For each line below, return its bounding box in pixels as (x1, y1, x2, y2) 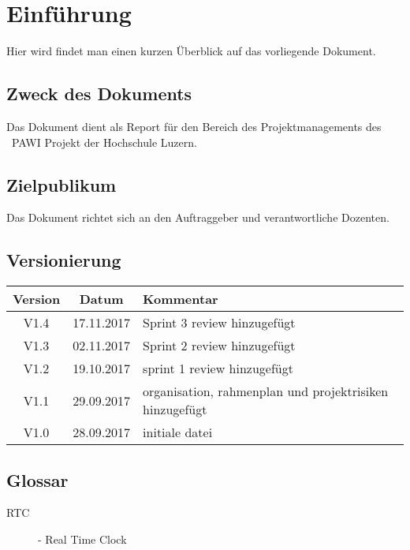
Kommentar (143, 290, 218, 309)
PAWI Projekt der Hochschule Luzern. (11, 133, 197, 150)
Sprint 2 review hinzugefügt (143, 336, 296, 355)
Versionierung (6, 248, 121, 272)
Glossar (6, 467, 69, 492)
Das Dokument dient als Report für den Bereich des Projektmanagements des (6, 118, 382, 134)
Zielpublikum (6, 172, 117, 196)
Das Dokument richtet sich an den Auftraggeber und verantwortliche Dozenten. (6, 209, 389, 226)
